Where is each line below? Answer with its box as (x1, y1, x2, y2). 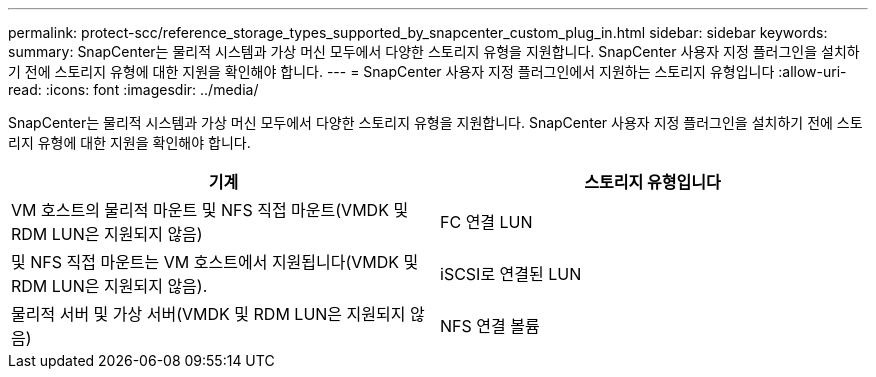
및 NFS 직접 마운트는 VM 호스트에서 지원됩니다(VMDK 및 (11, 252, 419, 272)
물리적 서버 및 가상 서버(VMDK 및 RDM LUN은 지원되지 (11, 304, 406, 324)
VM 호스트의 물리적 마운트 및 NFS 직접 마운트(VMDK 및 (11, 200, 409, 220)
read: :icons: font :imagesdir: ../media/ (8, 81, 259, 98)
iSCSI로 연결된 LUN (440, 264, 582, 284)
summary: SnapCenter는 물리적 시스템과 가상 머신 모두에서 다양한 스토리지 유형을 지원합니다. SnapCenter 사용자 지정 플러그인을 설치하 (8, 43, 860, 60)
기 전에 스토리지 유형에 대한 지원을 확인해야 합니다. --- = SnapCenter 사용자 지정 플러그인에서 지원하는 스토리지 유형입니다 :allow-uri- (8, 63, 847, 80)
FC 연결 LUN (440, 212, 533, 232)
